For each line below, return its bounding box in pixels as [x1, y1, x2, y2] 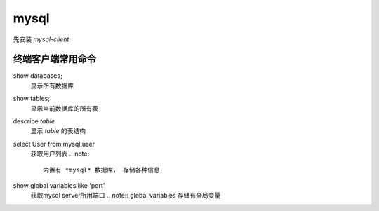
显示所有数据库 [30, 81, 74, 90]
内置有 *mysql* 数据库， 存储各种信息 [43, 165, 161, 174]
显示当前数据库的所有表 [30, 104, 98, 112]
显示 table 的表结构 [30, 127, 86, 135]
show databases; [13, 72, 62, 80]
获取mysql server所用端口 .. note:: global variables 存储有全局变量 [30, 191, 221, 200]
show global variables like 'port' [13, 181, 105, 189]
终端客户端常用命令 [13, 53, 96, 65]
